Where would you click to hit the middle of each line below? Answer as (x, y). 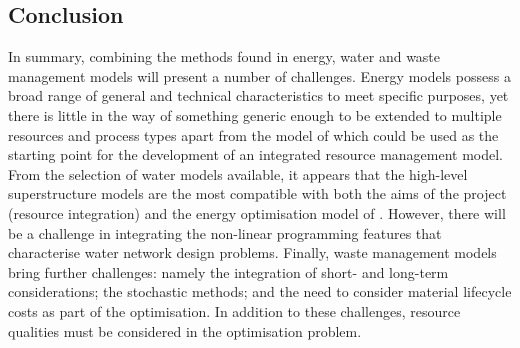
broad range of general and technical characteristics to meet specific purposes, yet (258, 95)
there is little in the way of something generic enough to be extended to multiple (255, 114)
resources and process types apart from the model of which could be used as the (253, 134)
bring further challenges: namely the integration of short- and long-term (228, 271)
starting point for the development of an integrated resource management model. (256, 154)
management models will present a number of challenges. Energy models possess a (259, 75)
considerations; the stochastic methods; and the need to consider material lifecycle (260, 291)
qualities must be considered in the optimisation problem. (185, 330)
